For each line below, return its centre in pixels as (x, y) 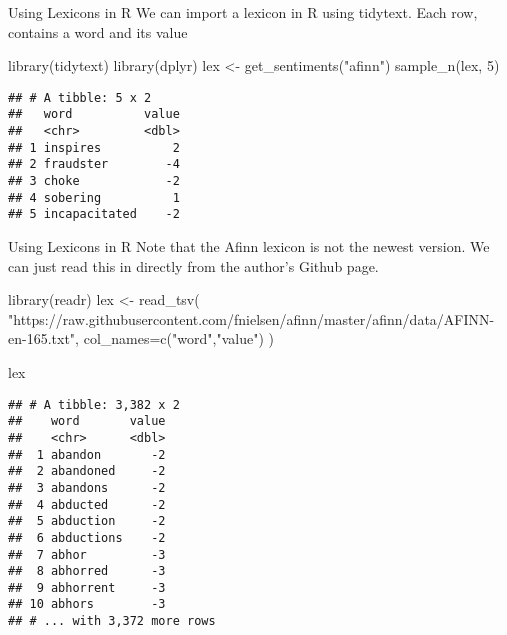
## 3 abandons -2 (87, 487)
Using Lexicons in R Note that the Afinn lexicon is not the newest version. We (249, 246)
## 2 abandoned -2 (87, 471)
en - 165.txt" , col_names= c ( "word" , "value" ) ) (141, 338)
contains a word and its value (98, 31)
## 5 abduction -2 (87, 521)
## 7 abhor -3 (87, 554)
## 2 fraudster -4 (94, 164)
